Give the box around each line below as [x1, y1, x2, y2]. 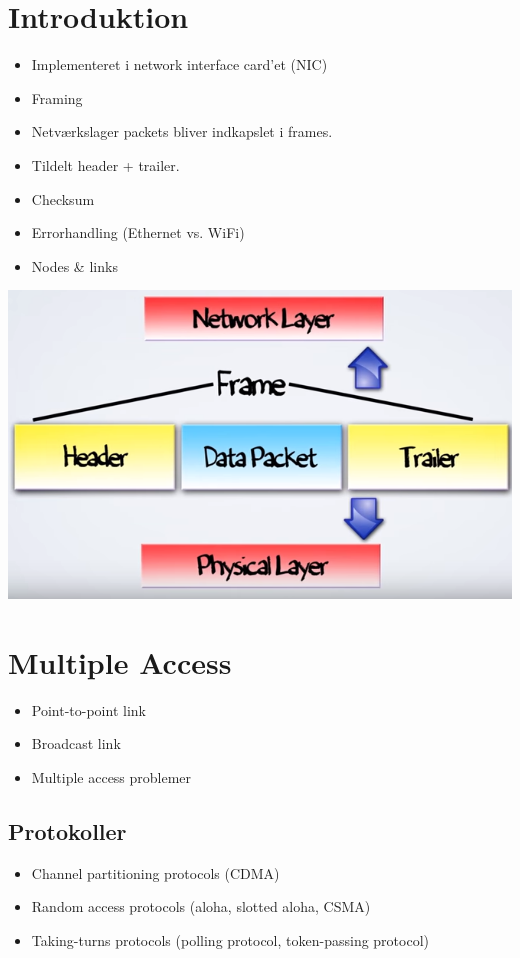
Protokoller [8, 815, 127, 846]
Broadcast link [31, 733, 121, 754]
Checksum [31, 188, 95, 209]
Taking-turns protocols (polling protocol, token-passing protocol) [31, 929, 429, 950]
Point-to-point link [31, 699, 146, 720]
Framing [31, 87, 83, 108]
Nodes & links [31, 255, 118, 276]
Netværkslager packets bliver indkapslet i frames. [31, 121, 333, 142]
